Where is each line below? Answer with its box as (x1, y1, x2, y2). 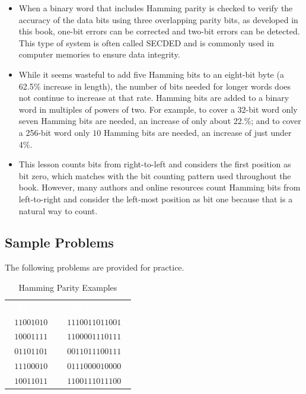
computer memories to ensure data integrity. (18, 48, 180, 61)
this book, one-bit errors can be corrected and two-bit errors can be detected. (18, 25, 300, 37)
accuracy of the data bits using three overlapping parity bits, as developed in (18, 13, 298, 26)
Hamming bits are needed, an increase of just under (103, 126, 292, 138)
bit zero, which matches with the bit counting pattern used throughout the (18, 169, 291, 182)
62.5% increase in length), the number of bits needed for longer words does (18, 80, 291, 92)
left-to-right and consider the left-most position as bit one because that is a (18, 192, 293, 205)
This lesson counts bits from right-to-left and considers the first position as (18, 158, 291, 170)
